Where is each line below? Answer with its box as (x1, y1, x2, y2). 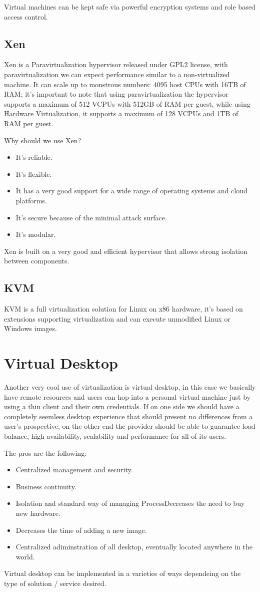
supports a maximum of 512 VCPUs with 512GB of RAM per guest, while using (4, 98, 250, 109)
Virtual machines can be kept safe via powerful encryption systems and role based (4, 2, 255, 12)
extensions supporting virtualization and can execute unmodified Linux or (4, 313, 230, 324)
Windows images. (4, 323, 57, 334)
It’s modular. (15, 229, 56, 239)
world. (15, 551, 35, 561)
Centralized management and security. (15, 464, 133, 475)
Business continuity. (15, 481, 76, 491)
